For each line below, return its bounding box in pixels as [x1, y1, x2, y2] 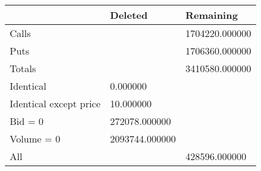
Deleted [110, 8, 148, 22]
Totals [10, 61, 36, 75]
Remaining [185, 8, 238, 22]
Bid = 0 [10, 114, 44, 128]
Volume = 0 [10, 132, 61, 146]
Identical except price [10, 96, 101, 110]
